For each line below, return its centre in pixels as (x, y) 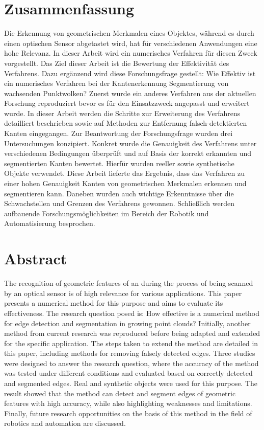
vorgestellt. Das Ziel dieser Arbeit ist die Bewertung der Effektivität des (117, 63)
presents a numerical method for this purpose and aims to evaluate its (114, 303)
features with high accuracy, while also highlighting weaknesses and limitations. (128, 403)
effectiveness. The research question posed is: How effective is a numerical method (132, 313)
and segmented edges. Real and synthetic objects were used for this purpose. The (131, 383)
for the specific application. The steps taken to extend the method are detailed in (131, 343)
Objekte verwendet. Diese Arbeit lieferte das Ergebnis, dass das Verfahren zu (125, 173)
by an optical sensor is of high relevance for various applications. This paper (123, 293)
